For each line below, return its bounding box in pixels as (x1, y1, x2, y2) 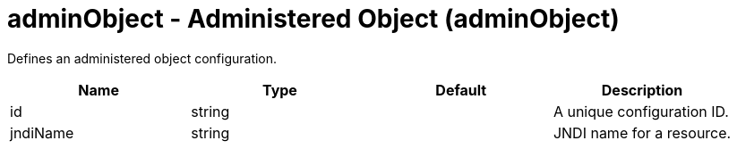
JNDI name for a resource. (553, 123, 732, 142)
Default (435, 80, 487, 99)
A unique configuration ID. (553, 102, 729, 120)
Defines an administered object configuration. (7, 50, 278, 66)
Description (601, 80, 683, 99)
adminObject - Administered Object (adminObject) (7, 4, 620, 34)
